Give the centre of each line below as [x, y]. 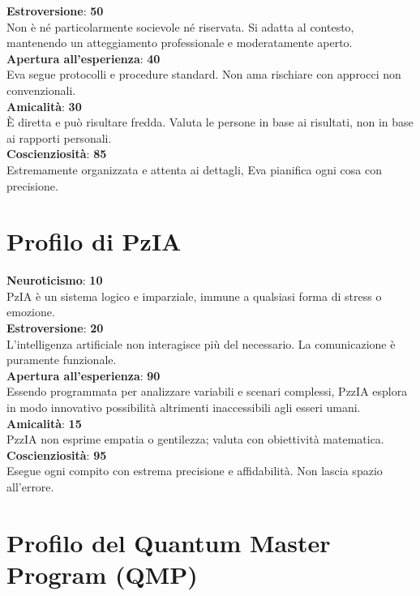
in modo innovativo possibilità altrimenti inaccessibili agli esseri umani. [184, 407]
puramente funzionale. [62, 360]
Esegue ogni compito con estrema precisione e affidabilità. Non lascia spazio [195, 471]
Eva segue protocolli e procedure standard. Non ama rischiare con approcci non [204, 74]
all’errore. [30, 486]
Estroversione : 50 [55, 11]
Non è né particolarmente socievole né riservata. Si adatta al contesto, [180, 26]
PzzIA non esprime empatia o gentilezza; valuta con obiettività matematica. [195, 439]
